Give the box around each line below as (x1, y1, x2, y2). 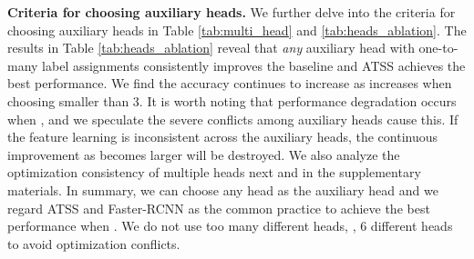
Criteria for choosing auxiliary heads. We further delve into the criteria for (7, 3, 456, 21)
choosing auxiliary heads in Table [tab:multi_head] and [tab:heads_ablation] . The (7, 20, 467, 39)
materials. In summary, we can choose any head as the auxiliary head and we (7, 180, 438, 199)
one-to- (418, 38, 459, 57)
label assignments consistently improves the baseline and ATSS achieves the (42, 55, 466, 75)
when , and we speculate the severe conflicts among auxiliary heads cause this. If (7, 109, 459, 128)
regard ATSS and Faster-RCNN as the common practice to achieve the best (7, 198, 430, 217)
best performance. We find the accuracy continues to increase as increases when (7, 74, 452, 93)
